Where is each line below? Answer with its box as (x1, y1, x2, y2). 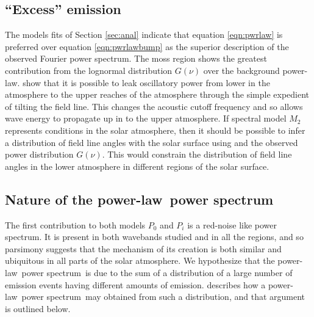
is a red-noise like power (187, 218, 277, 231)
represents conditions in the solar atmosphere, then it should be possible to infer (5, 123, 305, 136)
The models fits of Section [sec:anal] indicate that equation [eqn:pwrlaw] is (5, 28, 283, 41)
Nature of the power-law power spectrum (5, 189, 274, 208)
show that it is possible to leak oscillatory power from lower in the (23, 76, 270, 89)
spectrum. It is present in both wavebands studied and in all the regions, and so (5, 230, 304, 243)
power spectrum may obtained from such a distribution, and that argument (21, 290, 305, 303)
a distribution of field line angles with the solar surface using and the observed (5, 136, 298, 148)
